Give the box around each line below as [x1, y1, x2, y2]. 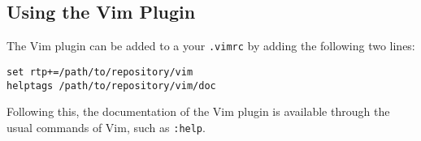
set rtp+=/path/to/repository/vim [7, 66, 193, 78]
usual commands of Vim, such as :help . [7, 118, 206, 135]
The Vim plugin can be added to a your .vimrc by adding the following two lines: [7, 37, 415, 54]
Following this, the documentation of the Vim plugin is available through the [7, 103, 390, 120]
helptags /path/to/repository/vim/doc [7, 79, 216, 92]
